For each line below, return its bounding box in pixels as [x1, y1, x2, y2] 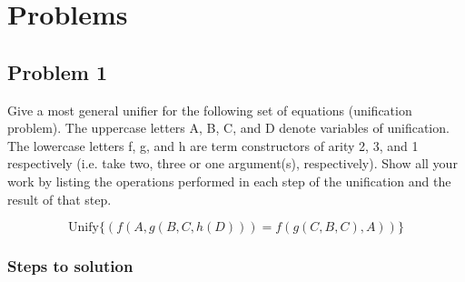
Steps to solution [7, 255, 134, 277]
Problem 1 [7, 57, 107, 86]
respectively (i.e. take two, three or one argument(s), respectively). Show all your [7, 154, 458, 173]
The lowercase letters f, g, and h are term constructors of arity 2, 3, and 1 [7, 136, 419, 155]
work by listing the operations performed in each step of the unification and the [7, 171, 451, 190]
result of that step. [7, 189, 112, 208]
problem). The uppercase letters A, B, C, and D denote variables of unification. [7, 118, 450, 137]
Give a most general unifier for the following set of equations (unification [7, 100, 412, 119]
